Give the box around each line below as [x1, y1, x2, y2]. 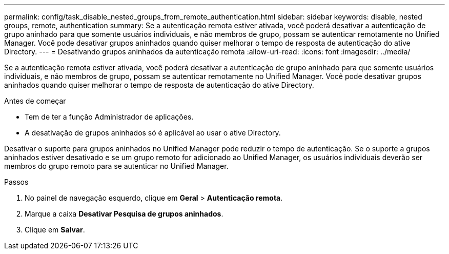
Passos [4, 178, 29, 186]
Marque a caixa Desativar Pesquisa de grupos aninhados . [25, 209, 223, 218]
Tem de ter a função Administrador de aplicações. [25, 112, 194, 121]
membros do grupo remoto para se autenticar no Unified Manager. [4, 162, 229, 170]
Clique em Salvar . [25, 225, 85, 234]
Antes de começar [4, 96, 66, 105]
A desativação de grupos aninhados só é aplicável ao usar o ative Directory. [25, 128, 281, 137]
